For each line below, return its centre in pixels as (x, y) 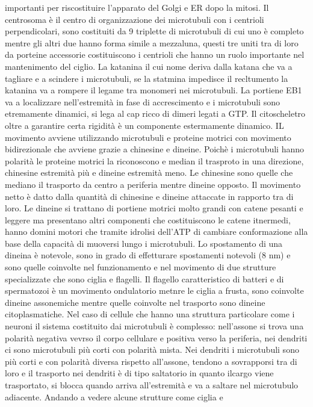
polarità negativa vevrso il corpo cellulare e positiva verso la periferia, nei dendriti (156, 337)
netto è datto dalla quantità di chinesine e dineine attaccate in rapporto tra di (149, 196)
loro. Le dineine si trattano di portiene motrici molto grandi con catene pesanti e (154, 208)
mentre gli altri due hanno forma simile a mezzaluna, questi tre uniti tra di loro (152, 42)
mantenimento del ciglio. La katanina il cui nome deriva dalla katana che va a (149, 66)
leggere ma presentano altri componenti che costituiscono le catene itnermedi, (148, 219)
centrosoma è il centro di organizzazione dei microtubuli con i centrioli (135, 19)
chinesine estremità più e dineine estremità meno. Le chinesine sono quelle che (149, 172)
